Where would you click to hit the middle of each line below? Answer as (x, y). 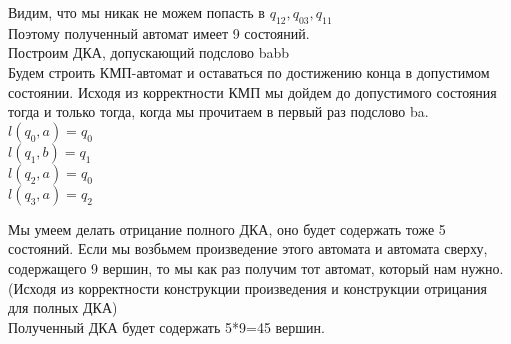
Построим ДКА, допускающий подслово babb (148, 52)
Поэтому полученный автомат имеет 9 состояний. (159, 32)
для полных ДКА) (63, 307)
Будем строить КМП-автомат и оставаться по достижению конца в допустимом (249, 71)
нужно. (482, 267)
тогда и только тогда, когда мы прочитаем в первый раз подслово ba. (218, 111)
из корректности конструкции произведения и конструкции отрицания (273, 287)
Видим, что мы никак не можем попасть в (136, 12)
